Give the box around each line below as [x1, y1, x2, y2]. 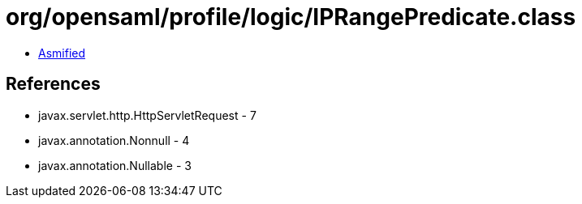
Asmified [38, 45, 86, 60]
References [6, 74, 101, 95]
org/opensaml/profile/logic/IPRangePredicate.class [6, 3, 576, 31]
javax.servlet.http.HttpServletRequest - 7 [38, 108, 257, 122]
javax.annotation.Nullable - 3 [38, 158, 192, 172]
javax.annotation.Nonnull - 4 [38, 133, 190, 147]
